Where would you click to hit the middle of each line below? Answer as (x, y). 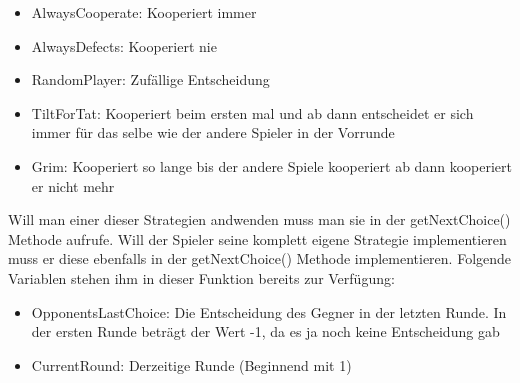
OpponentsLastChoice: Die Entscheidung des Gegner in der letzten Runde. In (269, 311)
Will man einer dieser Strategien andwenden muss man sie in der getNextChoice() (259, 219)
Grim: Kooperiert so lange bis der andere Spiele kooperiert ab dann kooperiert (271, 165)
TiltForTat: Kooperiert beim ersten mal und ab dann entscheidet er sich (252, 112)
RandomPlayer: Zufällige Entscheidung (150, 79)
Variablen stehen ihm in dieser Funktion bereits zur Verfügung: (201, 277)
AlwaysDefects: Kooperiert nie (124, 45)
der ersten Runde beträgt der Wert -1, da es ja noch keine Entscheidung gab (265, 331)
